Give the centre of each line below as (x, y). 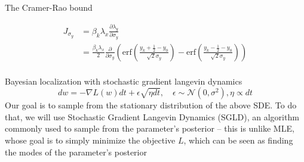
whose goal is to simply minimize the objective (90, 140)
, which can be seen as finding (238, 140)
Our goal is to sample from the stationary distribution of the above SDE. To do (151, 105)
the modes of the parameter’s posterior (76, 152)
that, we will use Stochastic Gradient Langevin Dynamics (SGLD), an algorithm (152, 116)
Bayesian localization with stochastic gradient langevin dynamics (124, 81)
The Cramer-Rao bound (49, 7)
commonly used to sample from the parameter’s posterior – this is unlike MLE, (150, 128)
